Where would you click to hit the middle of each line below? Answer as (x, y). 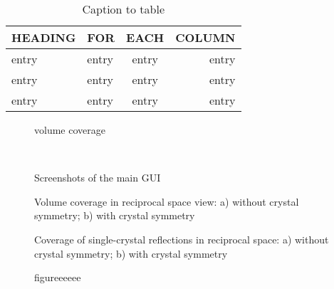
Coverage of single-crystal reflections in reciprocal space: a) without (182, 239)
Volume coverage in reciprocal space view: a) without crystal (167, 201)
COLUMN (205, 37)
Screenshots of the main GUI (98, 178)
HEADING (44, 37)
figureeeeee (58, 277)
